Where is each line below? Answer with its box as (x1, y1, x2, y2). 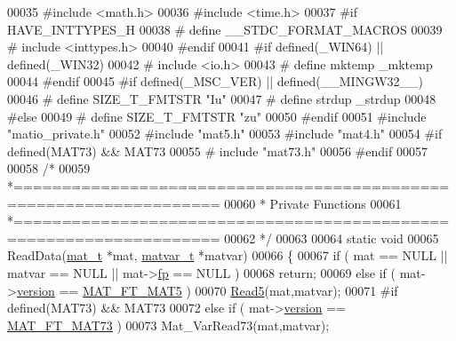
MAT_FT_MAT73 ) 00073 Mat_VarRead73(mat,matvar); (7, 315, 330, 334)
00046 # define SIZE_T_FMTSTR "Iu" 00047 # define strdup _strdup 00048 (7, 89, 436, 107)
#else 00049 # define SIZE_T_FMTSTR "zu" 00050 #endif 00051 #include (7, 107, 427, 125)
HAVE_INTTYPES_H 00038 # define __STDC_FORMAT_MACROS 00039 (7, 20, 443, 38)
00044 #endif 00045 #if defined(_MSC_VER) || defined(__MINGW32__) (7, 72, 423, 91)
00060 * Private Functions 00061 (224, 194, 402, 212)
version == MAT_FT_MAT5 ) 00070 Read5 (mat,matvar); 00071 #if (16, 281, 398, 299)
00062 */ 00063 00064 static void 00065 (224, 228, 439, 247)
